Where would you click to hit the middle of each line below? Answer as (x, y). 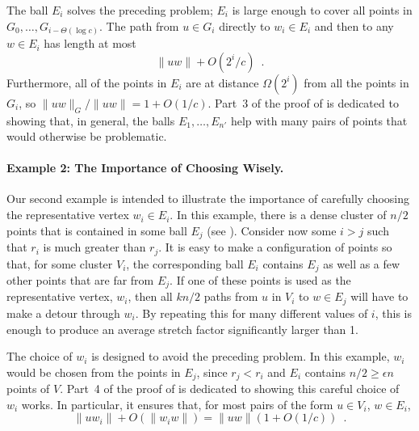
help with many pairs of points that (319, 120)
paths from (231, 296)
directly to (245, 25)
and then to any (354, 25)
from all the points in (356, 82)
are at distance (222, 82)
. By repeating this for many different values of (251, 313)
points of (28, 389)
